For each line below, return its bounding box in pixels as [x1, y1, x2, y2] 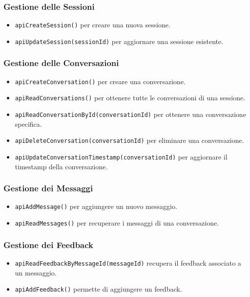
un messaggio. [15, 267, 57, 277]
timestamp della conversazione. [15, 161, 108, 171]
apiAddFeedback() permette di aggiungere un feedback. [15, 284, 182, 294]
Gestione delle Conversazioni [3, 57, 119, 69]
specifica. [15, 118, 42, 129]
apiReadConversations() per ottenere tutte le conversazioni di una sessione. [15, 92, 246, 103]
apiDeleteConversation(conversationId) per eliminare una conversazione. [15, 135, 244, 145]
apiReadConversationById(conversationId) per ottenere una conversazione [15, 109, 246, 119]
